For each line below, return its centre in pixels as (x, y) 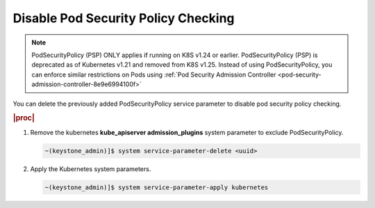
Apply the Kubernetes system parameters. (91, 169)
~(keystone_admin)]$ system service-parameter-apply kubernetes (157, 187)
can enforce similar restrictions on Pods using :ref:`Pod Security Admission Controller (154, 74)
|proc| (24, 118)
